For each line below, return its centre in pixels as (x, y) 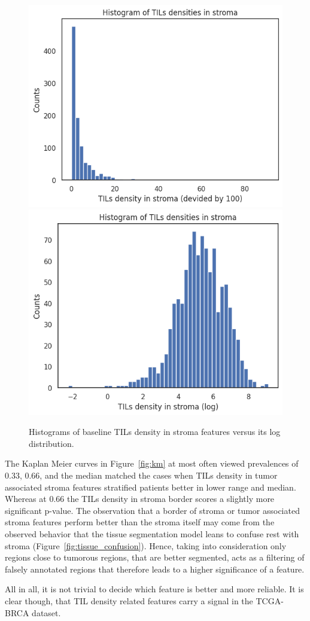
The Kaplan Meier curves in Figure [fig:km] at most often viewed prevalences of (152, 463)
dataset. (46, 612)
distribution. (51, 443)
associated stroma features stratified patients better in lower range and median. (151, 487)
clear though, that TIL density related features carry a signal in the (129, 600)
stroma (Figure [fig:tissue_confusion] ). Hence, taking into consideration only (146, 545)
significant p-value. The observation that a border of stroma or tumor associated (152, 510)
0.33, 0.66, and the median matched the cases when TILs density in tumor (141, 475)
